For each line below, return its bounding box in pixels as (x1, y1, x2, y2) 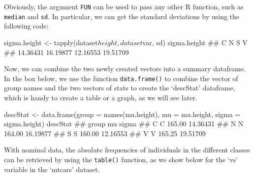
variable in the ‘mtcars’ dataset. (4, 164, 100, 174)
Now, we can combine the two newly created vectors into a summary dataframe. (4, 63, 246, 74)
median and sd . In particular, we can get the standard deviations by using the (4, 11, 240, 21)
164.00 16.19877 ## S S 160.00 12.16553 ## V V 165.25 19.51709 (4, 128, 206, 138)
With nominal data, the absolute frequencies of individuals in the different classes (4, 145, 250, 155)
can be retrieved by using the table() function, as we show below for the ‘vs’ (4, 154, 238, 164)
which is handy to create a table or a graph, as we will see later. (4, 92, 197, 102)
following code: (4, 21, 49, 31)
